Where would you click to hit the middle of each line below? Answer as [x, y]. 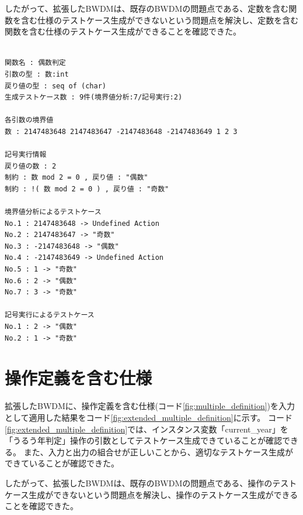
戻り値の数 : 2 [31, 166]
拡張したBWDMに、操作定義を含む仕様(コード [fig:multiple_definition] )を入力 [150, 406]
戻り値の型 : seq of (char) [55, 86]
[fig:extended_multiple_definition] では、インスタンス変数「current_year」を [147, 429]
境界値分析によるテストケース [53, 212]
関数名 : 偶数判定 [35, 63]
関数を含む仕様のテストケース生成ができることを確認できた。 [123, 31]
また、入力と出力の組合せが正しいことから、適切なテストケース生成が [158, 452]
